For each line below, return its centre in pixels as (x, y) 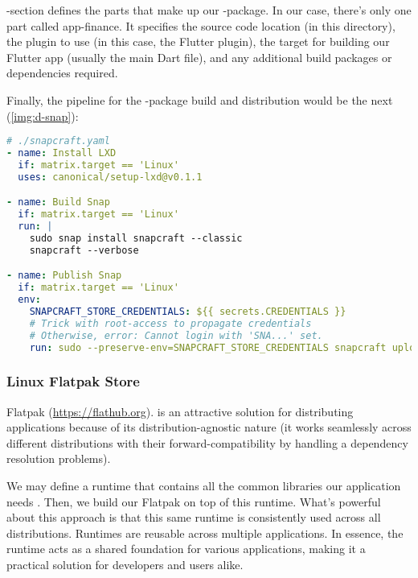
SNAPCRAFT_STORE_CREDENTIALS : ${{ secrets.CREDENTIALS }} (188, 311)
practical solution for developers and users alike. (125, 565)
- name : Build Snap (58, 202)
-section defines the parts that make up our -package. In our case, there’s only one (209, 10)
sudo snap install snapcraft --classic (136, 238)
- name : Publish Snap (64, 276)
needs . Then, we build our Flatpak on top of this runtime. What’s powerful (194, 501)
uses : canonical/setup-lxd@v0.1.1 (110, 177)
